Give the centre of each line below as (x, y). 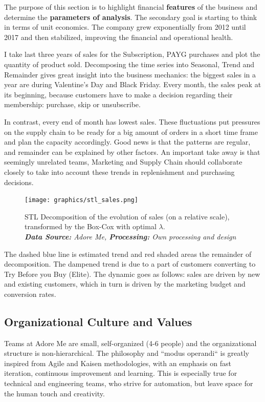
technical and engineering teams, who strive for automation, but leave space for (129, 383)
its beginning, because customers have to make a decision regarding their (118, 94)
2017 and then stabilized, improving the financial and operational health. (119, 37)
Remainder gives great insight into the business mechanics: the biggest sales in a (130, 74)
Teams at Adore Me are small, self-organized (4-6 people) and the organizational (130, 343)
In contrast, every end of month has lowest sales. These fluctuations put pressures (132, 121)
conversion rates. (30, 294)
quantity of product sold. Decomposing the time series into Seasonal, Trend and (129, 64)
